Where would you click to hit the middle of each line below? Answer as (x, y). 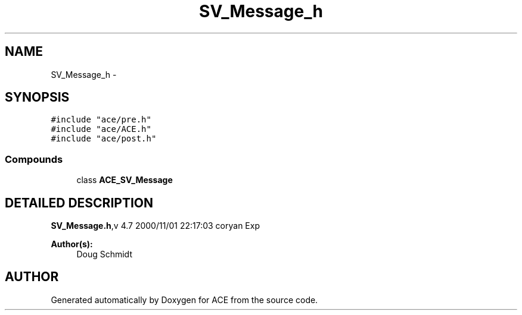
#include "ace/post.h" (104, 139)
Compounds (34, 159)
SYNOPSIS (37, 97)
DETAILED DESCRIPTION (79, 203)
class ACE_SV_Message (125, 180)
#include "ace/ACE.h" (101, 129)
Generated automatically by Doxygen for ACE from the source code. (184, 300)
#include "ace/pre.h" (101, 120)
